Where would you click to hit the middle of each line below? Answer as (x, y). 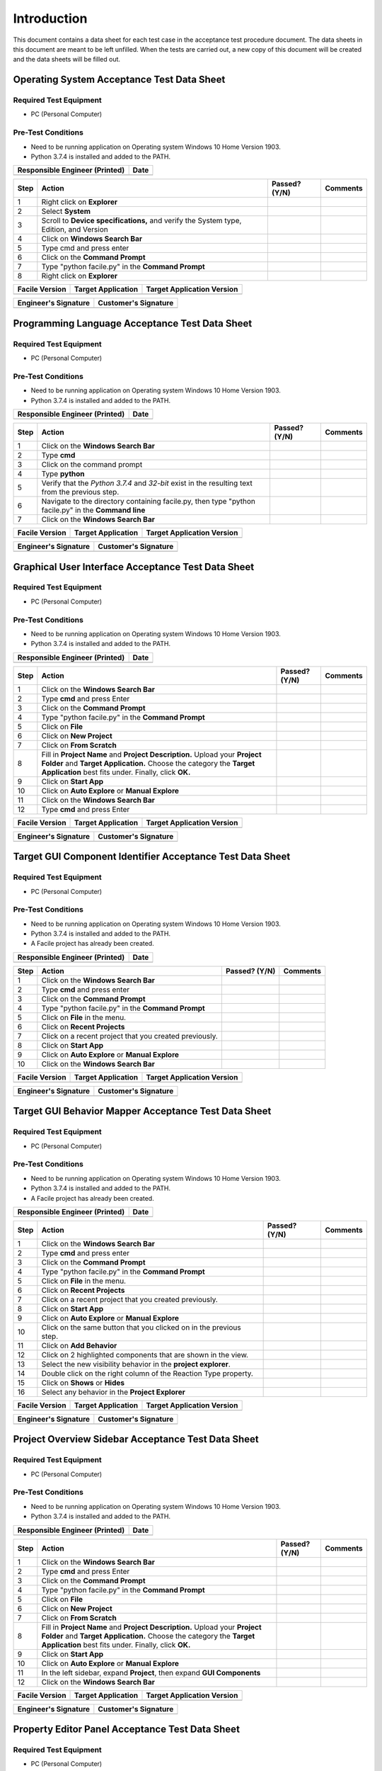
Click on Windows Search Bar (92, 239)
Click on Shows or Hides (83, 1383)
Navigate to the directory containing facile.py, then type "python (149, 502)
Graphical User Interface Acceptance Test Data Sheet (134, 567)
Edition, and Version (75, 230)
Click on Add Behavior (79, 1345)
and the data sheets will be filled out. (66, 60)
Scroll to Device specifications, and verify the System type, (141, 221)
